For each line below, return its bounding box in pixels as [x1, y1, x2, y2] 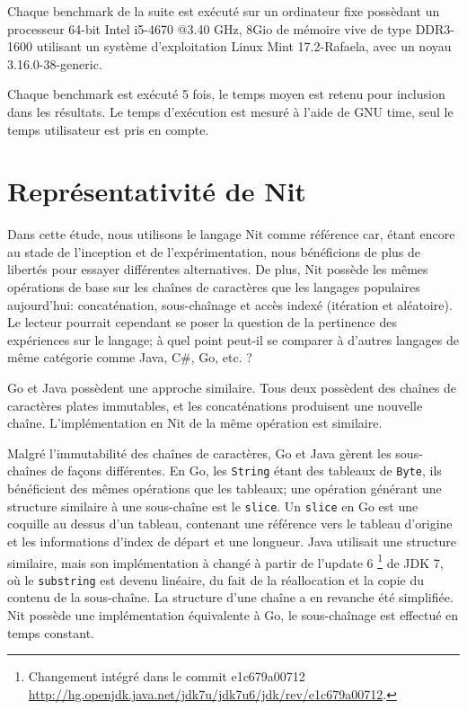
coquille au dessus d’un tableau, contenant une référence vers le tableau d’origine [7, 514, 453, 533]
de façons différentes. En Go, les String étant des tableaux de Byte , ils [50, 461, 442, 480]
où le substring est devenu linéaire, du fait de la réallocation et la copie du [7, 570, 424, 589]
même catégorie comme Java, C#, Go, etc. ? [7, 348, 252, 367]
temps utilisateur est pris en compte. [7, 120, 209, 138]
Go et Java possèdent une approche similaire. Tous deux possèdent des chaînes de [7, 378, 456, 397]
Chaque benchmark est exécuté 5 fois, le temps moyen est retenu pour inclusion [7, 84, 445, 103]
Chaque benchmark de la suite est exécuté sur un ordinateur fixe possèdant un [7, 2, 440, 20]
